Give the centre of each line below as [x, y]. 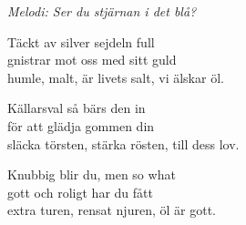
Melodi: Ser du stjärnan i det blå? [102, 11]
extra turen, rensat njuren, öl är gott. [112, 210]
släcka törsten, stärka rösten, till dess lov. [123, 143]
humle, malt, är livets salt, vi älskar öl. [116, 77]
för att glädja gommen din [81, 125]
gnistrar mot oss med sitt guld [92, 60]
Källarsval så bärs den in [77, 108]
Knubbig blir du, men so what [92, 174]
